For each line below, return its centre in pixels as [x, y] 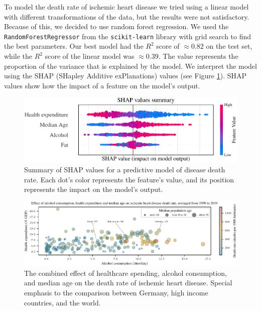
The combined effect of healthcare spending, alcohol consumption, [125, 273]
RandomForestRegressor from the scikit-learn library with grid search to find [128, 36]
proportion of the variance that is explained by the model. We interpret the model [130, 66]
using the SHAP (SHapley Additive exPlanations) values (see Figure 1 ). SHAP [125, 76]
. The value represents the [198, 56]
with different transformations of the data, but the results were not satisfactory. [127, 16]
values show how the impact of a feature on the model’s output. [102, 85]
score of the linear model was [90, 56]
